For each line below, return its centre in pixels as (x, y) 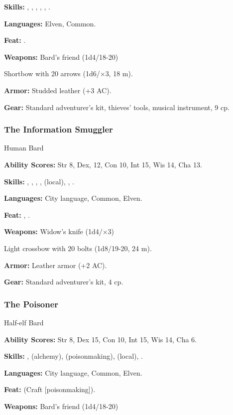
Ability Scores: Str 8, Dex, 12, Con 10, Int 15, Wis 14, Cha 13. (103, 164)
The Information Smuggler (58, 129)
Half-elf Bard (24, 322)
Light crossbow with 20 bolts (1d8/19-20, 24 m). (78, 248)
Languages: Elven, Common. (50, 23)
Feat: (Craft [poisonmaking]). (50, 389)
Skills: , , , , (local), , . (39, 181)
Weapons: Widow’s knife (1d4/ (53, 231)
